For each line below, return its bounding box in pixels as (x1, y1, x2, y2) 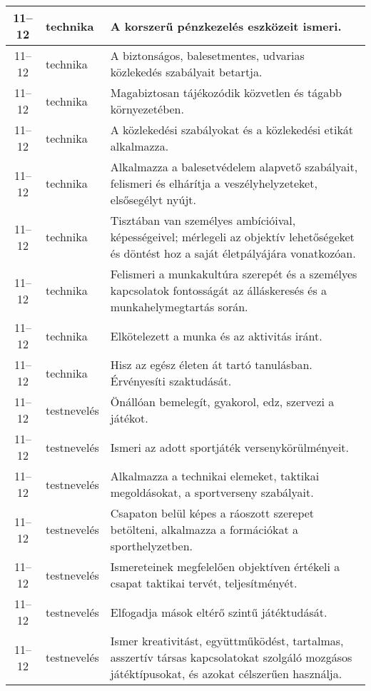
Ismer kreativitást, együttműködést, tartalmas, (110, 632, 344, 649)
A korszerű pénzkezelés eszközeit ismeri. (110, 17, 342, 34)
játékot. (110, 410, 148, 426)
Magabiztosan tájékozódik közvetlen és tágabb (110, 84, 342, 101)
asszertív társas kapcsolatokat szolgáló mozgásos (110, 649, 352, 665)
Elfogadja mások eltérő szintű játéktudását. (110, 603, 327, 620)
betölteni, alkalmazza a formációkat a (110, 521, 298, 538)
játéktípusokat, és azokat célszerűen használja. (110, 665, 342, 682)
